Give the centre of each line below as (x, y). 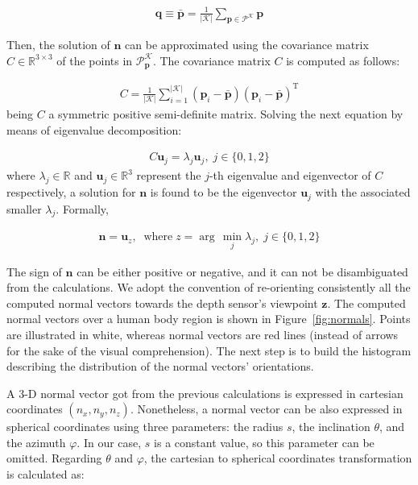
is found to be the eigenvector (223, 192)
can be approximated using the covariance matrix (247, 45)
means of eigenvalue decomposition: (94, 129)
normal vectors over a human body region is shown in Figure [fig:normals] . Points (209, 319)
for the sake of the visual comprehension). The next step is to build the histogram (209, 350)
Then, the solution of (58, 45)
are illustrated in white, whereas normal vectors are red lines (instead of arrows (203, 334)
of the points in (95, 60)
